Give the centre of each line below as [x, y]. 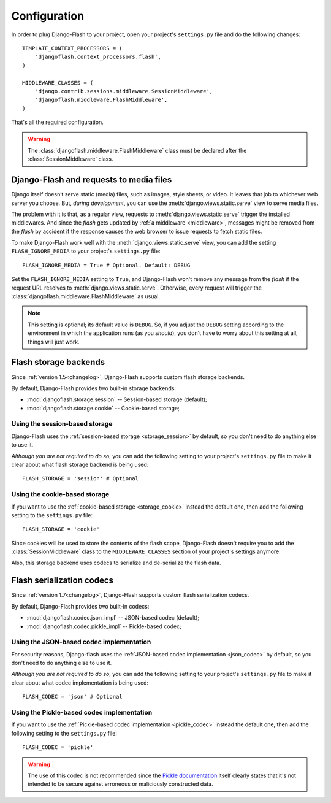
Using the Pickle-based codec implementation [82, 713]
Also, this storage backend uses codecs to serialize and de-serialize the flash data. [116, 563]
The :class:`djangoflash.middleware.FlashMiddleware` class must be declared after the [137, 150]
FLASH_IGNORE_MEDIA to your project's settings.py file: [86, 251]
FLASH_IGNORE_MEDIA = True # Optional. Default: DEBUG [106, 265]
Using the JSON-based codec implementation [81, 642]
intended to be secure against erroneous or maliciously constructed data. [121, 784]
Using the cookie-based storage [60, 494]
